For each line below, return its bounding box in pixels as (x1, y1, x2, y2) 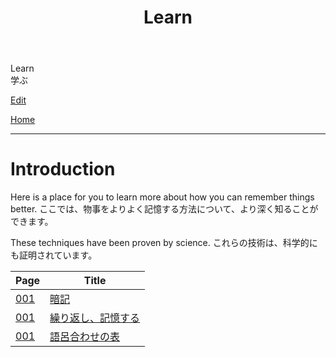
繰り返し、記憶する (49, 311, 141, 325)
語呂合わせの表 (49, 330, 121, 344)
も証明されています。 (10, 249, 98, 261)
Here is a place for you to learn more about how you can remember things (10, 191, 315, 203)
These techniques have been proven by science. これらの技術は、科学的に (10, 237, 318, 249)
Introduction (10, 158, 116, 181)
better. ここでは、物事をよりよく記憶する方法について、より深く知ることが (10, 203, 319, 215)
